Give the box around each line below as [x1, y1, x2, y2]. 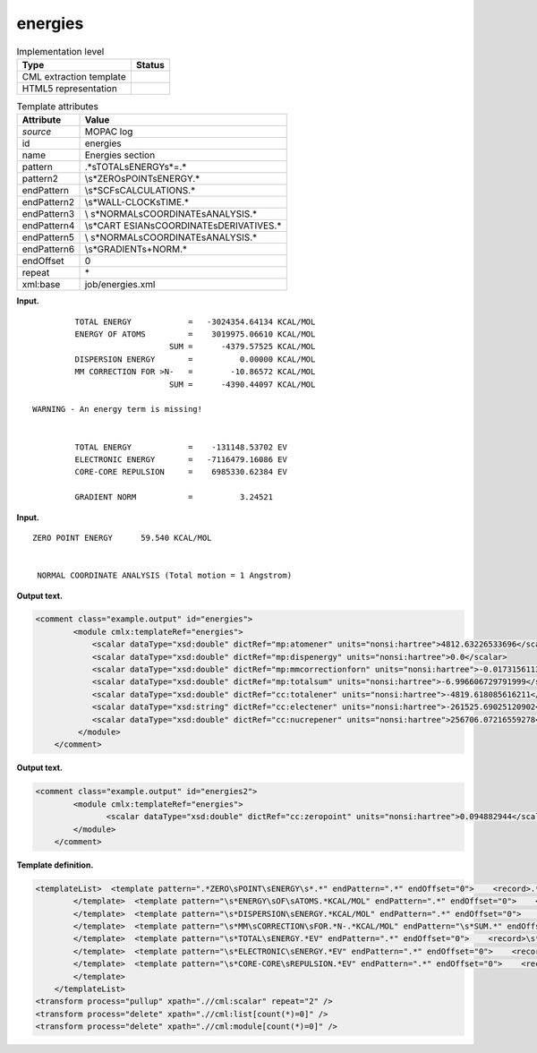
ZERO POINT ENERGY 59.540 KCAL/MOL [32, 533, 212, 543]
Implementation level [16, 45, 105, 57]
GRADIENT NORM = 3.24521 [74, 492, 273, 502]
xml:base [21, 278, 61, 291]
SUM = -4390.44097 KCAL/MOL [168, 379, 316, 390]
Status [135, 58, 165, 71]
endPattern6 [21, 243, 75, 255]
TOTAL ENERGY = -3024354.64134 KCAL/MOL [74, 316, 316, 327]
